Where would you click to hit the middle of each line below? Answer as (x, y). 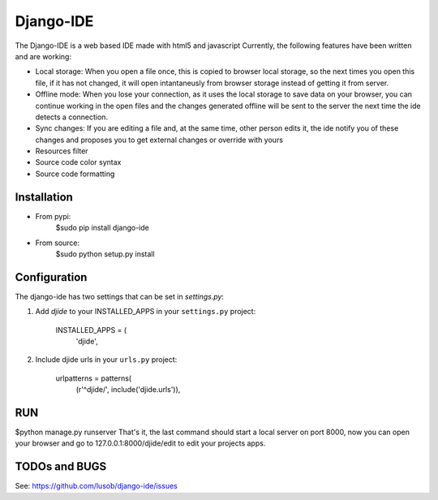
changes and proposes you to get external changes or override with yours (159, 140)
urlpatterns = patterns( (94, 378)
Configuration (51, 277)
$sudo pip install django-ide (102, 228)
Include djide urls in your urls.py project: (106, 360)
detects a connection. (72, 117)
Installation (44, 197)
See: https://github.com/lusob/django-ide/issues (96, 486)
